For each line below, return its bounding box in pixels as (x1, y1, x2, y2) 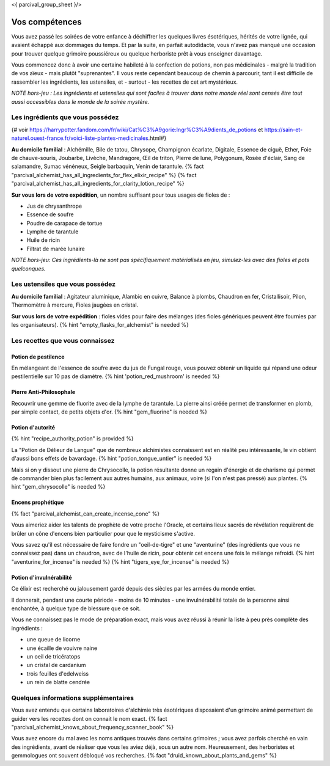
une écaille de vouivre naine (26, 644, 98, 652)
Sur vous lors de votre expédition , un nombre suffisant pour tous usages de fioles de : (11, 191, 230, 199)
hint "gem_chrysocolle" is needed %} (11, 483, 106, 491)
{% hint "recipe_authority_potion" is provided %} (11, 435, 134, 442)
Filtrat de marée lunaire (26, 245, 85, 252)
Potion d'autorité (11, 424, 55, 431)
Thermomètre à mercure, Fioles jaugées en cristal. (11, 301, 139, 308)
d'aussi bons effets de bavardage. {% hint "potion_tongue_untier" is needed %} (11, 455, 212, 462)
